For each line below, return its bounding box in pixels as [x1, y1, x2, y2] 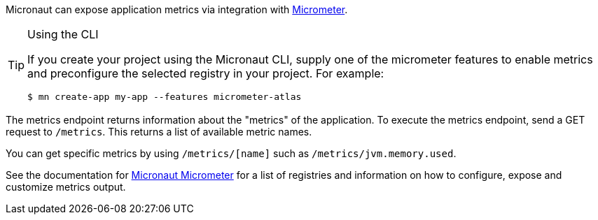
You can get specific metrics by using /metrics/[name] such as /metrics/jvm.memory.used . [6, 147, 457, 159]
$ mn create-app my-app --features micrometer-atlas [27, 91, 302, 102]
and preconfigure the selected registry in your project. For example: [27, 66, 384, 80]
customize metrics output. [6, 181, 126, 193]
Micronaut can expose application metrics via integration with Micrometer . [6, 3, 348, 15]
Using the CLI [27, 27, 99, 41]
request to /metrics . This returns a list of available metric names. [6, 126, 312, 138]
